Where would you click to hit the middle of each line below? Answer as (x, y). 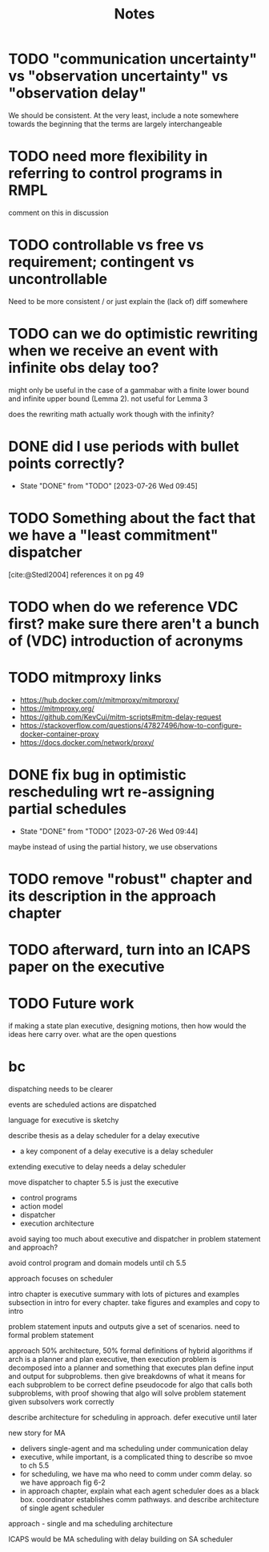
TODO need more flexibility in (108, 156)
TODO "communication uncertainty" (133, 59)
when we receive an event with (113, 351)
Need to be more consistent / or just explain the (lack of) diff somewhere (128, 301)
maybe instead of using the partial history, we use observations (113, 846)
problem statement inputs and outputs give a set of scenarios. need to (124, 1326)
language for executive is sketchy (64, 1120)
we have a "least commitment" (113, 535)
